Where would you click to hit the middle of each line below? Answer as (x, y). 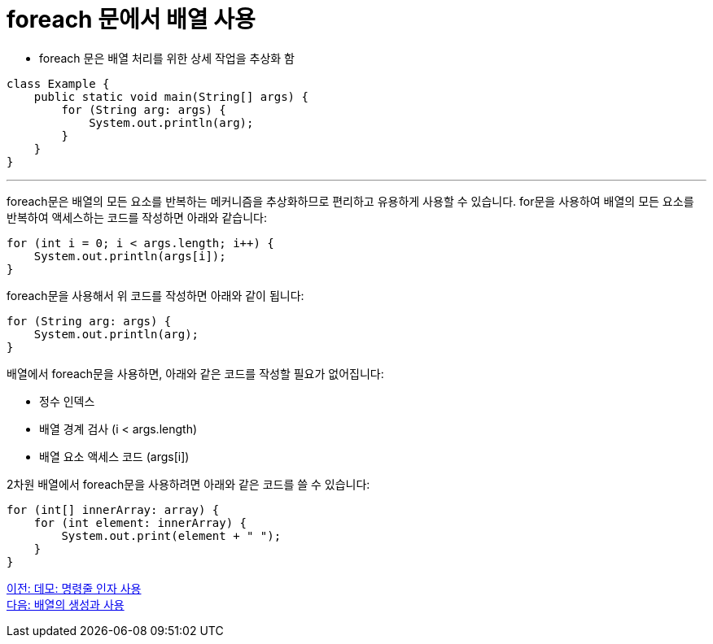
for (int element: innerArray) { (140, 522)
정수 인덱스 (67, 401)
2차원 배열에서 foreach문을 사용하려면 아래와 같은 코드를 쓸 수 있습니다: (188, 484)
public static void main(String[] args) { (171, 96)
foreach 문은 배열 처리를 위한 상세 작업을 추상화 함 (167, 58)
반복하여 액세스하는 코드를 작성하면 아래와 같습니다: (137, 217)
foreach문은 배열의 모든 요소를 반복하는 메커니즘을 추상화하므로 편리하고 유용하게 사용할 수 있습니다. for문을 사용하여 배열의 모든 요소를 (350, 201)
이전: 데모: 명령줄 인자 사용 (74, 588)
